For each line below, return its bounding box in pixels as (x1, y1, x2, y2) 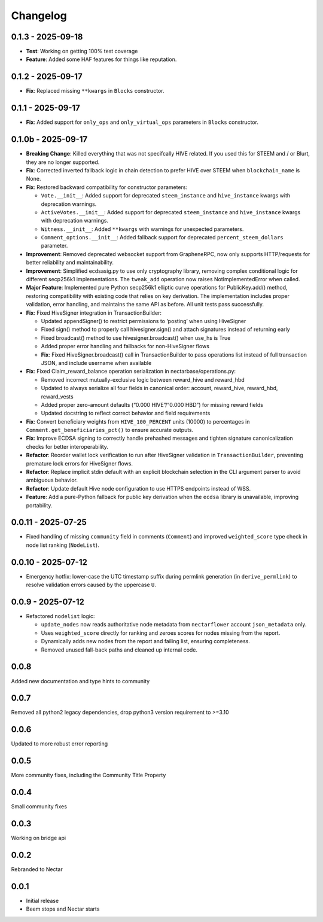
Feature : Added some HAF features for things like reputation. (26, 56, 177, 63)
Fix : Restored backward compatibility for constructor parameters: (26, 183, 188, 191)
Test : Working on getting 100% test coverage (26, 48, 138, 55)
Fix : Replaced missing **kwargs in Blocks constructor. (26, 87, 164, 95)
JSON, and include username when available (41, 359, 152, 366)
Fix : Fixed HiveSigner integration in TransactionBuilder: (26, 309, 161, 317)
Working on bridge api (11, 835, 66, 842)
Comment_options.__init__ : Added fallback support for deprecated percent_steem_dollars (41, 234, 284, 241)
